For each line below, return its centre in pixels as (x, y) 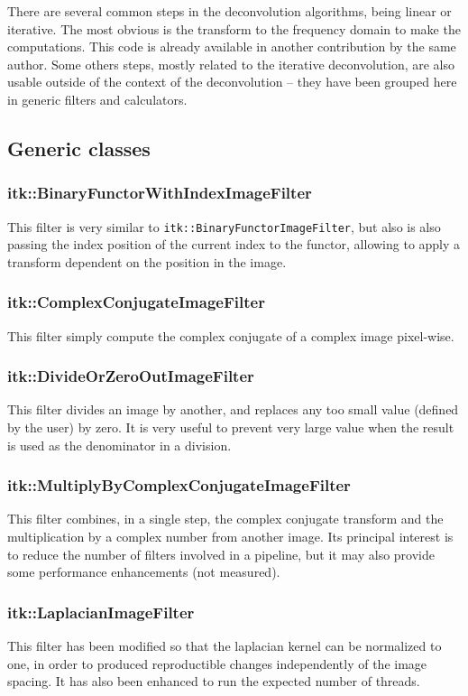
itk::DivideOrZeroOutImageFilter (131, 376)
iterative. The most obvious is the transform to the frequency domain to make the (234, 28)
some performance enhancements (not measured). (144, 572)
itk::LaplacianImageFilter (101, 612)
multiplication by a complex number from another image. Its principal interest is (230, 537)
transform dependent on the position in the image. (147, 261)
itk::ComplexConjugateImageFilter (136, 302)
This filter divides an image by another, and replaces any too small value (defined (233, 409)
